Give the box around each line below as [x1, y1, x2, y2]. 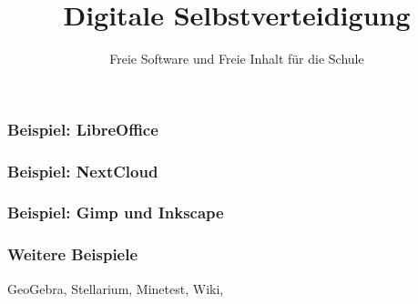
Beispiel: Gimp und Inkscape [7, 201, 224, 224]
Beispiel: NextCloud [7, 159, 158, 182]
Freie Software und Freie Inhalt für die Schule [109, 49, 364, 68]
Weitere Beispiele [7, 243, 138, 266]
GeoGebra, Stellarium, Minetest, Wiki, [7, 279, 224, 298]
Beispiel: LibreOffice [7, 117, 158, 140]
